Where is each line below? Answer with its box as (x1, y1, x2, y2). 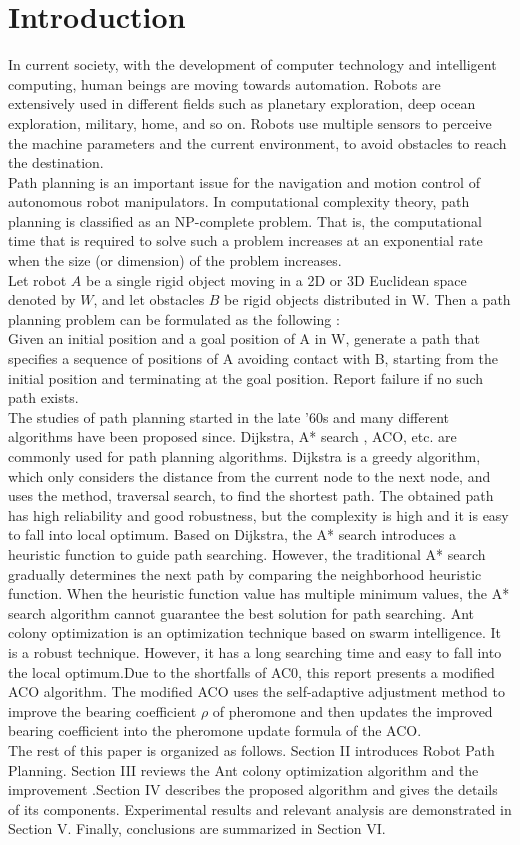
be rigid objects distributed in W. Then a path (224, 289, 511, 310)
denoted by (8, 289, 76, 310)
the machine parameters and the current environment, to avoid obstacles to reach (8, 132, 507, 153)
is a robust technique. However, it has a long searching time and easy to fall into (8, 641, 502, 662)
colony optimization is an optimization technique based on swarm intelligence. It (8, 622, 501, 643)
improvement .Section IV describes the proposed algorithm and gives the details (8, 779, 498, 800)
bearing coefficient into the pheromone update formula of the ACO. (8, 720, 422, 741)
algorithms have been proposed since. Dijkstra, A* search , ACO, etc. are (8, 426, 457, 447)
